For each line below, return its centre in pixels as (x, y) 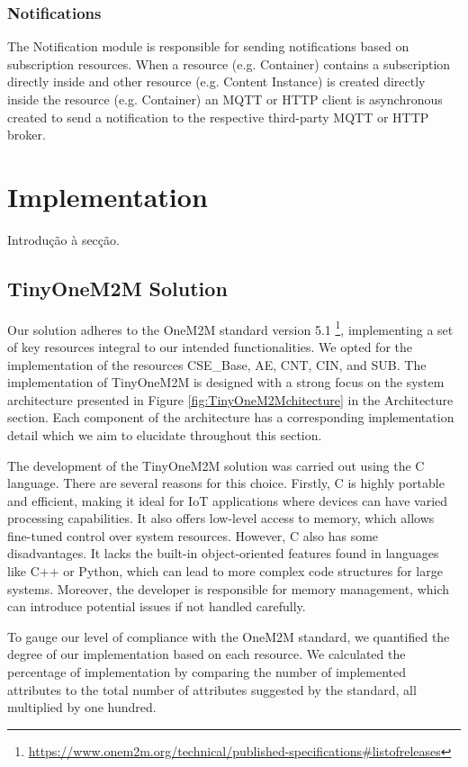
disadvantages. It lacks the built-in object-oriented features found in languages (223, 553)
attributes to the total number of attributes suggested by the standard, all (212, 689)
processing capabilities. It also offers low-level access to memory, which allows (221, 518)
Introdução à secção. (63, 239)
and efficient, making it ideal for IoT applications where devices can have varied (228, 500)
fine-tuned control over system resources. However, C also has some (193, 535)
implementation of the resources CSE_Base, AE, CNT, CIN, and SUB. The (217, 364)
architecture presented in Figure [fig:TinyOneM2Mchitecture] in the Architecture (230, 399)
